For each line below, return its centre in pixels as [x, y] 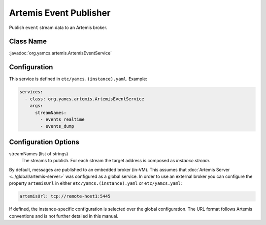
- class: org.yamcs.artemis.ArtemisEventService [85, 99]
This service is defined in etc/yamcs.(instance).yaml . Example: [78, 79]
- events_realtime [62, 119]
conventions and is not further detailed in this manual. [64, 216]
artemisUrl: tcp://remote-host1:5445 [65, 196]
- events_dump [57, 126]
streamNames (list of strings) [39, 154]
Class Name [28, 42]
